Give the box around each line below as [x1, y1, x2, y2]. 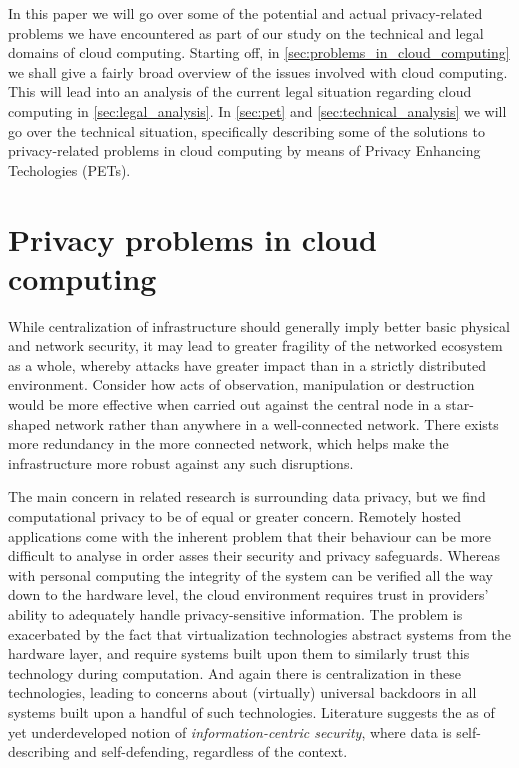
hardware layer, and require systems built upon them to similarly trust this [8, 643, 470, 664]
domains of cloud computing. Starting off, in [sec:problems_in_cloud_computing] [8, 42, 510, 63]
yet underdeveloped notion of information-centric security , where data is [8, 721, 452, 742]
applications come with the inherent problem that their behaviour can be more [8, 525, 491, 546]
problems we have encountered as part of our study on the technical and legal [8, 22, 484, 43]
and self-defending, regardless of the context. [74, 741, 348, 762]
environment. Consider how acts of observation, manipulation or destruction [8, 374, 475, 395]
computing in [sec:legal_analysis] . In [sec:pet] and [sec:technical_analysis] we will [8, 100, 507, 121]
